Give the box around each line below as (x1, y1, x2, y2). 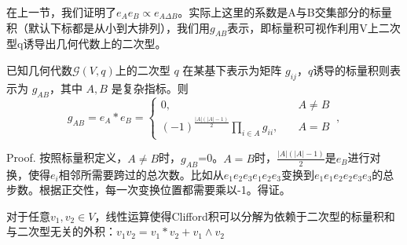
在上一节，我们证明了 (6, 4, 116, 20)
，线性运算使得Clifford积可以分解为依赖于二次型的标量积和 (94, 207, 395, 224)
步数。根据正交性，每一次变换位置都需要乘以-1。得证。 (6, 181, 291, 198)
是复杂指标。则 (111, 79, 189, 96)
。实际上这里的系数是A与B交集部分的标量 (178, 4, 392, 20)
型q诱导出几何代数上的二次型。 (6, 35, 167, 52)
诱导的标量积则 (313, 61, 390, 78)
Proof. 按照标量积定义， (6, 149, 128, 166)
